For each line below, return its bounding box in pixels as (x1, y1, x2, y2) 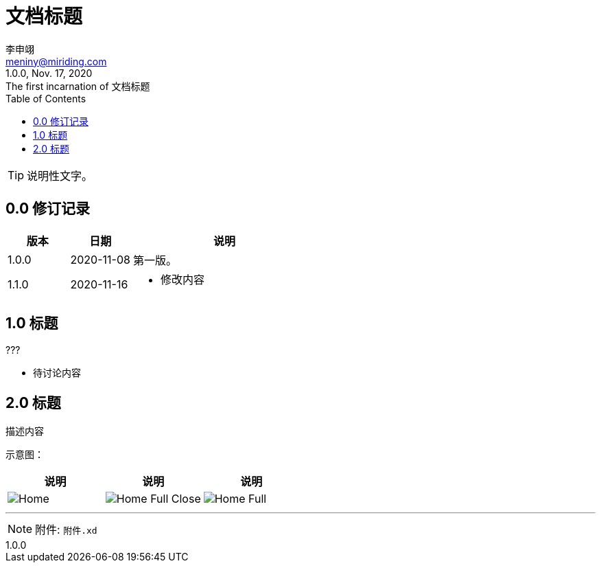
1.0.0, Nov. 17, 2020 (5, 67, 93, 79)
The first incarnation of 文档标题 (5, 80, 150, 92)
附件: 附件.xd (35, 523, 97, 537)
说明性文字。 (27, 168, 93, 183)
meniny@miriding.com (5, 55, 107, 67)
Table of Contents (5, 92, 86, 104)
